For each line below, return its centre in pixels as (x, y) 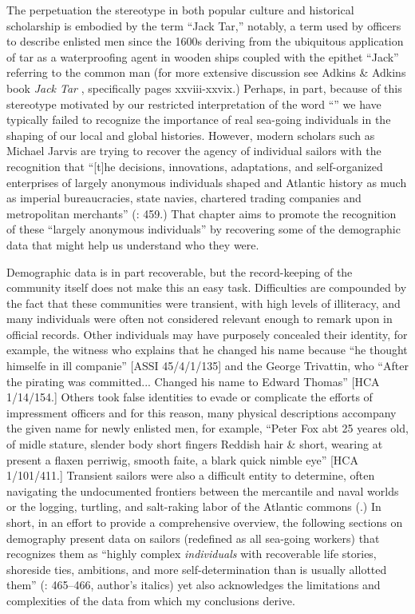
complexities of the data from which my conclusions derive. (151, 600)
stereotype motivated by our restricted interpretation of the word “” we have (194, 104)
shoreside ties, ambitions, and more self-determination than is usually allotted (197, 569)
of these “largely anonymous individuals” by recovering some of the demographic (204, 229)
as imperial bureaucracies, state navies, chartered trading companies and (184, 198)
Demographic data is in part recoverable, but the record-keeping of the (180, 271)
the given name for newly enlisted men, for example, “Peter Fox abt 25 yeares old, (207, 428)
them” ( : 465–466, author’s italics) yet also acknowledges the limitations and (194, 585)
